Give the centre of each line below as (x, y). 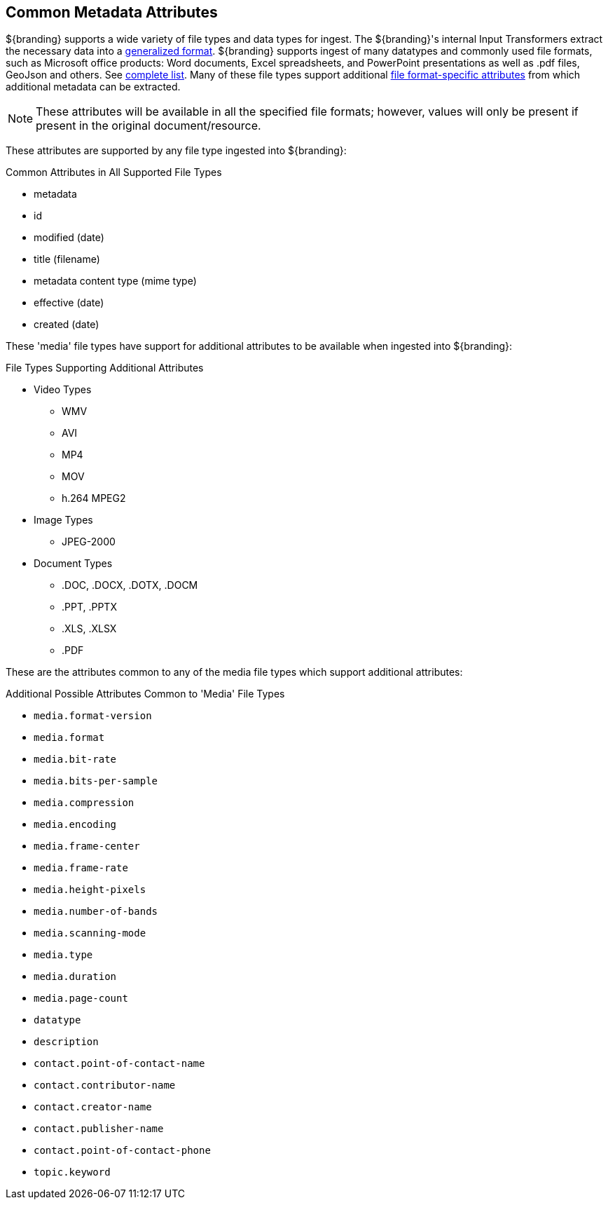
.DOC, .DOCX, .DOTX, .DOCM (130, 585)
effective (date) (69, 303)
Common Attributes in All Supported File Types (114, 172)
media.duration (75, 977)
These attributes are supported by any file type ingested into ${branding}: (176, 151)
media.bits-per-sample (96, 781)
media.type (63, 955)
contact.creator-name (93, 1107)
